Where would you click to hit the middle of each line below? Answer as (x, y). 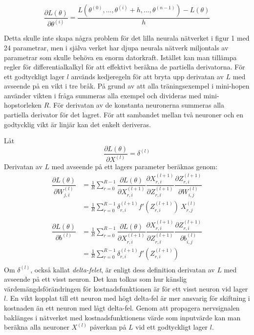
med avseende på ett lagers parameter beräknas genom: (135, 167)
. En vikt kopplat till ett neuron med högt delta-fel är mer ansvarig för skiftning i (128, 298)
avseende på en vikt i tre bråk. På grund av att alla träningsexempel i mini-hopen (127, 86)
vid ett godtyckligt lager (172, 327)
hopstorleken (23, 105)
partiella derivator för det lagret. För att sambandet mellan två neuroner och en (124, 115)
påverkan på (108, 327)
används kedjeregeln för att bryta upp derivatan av (147, 76)
